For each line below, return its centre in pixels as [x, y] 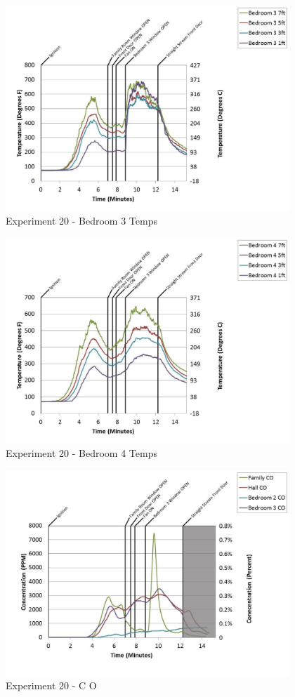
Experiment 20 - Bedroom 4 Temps [81, 453]
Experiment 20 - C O [51, 685]
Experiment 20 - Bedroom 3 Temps [81, 221]
